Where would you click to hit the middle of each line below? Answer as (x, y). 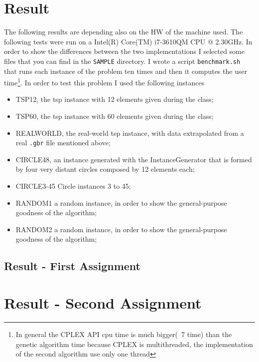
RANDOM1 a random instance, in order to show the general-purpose (121, 202)
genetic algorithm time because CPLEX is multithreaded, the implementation (134, 344)
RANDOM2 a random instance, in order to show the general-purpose (121, 229)
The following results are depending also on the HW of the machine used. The (124, 32)
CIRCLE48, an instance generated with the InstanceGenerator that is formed (134, 159)
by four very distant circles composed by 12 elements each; (105, 169)
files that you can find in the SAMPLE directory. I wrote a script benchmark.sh (122, 61)
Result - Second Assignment (103, 302)
